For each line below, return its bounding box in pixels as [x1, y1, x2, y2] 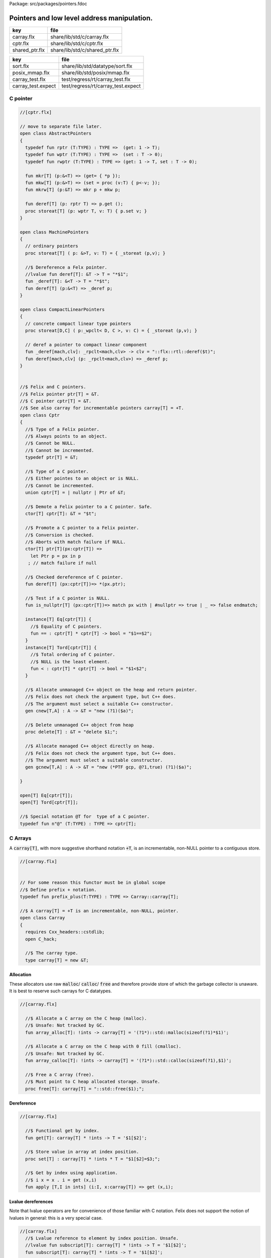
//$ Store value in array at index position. [25, 1149, 139, 1155]
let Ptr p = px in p [30, 553, 81, 559]
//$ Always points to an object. [25, 433, 107, 439]
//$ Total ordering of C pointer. [30, 652, 115, 658]
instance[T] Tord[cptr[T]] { [25, 645, 97, 650]
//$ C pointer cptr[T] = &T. [20, 398, 92, 404]
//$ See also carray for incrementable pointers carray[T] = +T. [20, 405, 184, 411]
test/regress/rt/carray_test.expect [61, 82, 141, 89]
